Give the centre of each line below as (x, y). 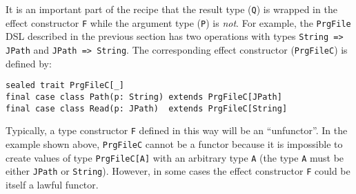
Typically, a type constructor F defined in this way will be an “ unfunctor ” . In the (177, 130)
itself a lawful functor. (52, 184)
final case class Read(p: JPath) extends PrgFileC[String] (147, 108)
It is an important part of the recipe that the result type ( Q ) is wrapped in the (171, 9)
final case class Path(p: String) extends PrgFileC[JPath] (144, 97)
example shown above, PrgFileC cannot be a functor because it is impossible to (174, 143)
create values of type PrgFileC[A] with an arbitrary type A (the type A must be (175, 157)
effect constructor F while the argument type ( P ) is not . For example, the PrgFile (178, 22)
